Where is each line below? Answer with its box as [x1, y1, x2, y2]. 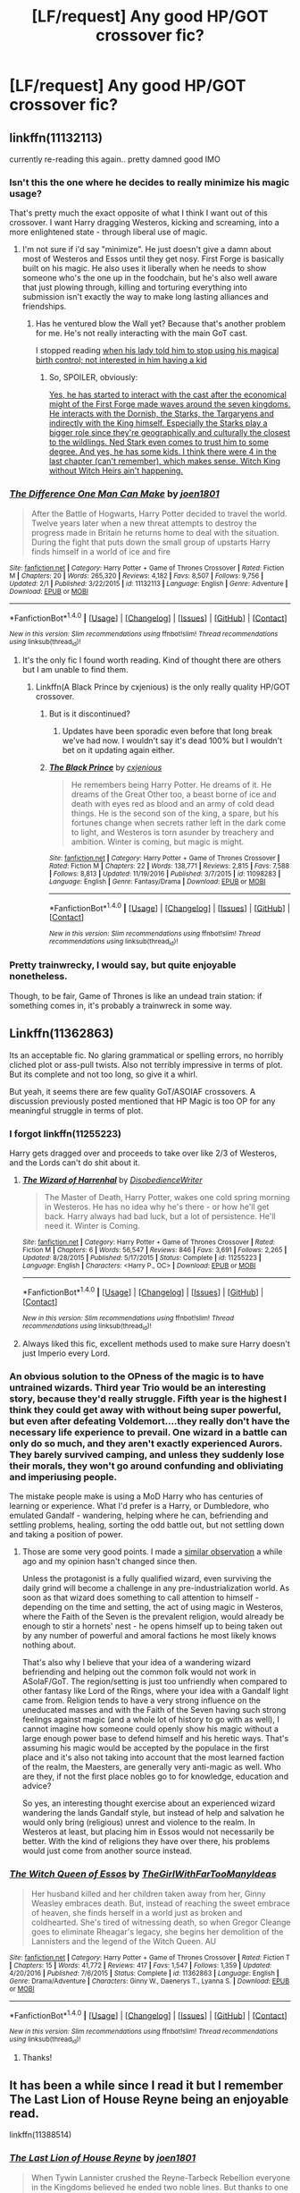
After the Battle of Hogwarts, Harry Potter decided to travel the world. [30, 508, 287, 519]
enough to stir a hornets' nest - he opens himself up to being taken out [21, 1621, 283, 1631]
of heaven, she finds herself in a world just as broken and [30, 1907, 243, 1918]
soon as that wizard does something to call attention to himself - [21, 1592, 259, 1603]
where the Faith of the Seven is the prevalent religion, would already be [21, 1612, 285, 1622]
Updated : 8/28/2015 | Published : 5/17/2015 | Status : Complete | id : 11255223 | [21, 1253, 262, 1262]
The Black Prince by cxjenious [48, 762, 162, 773]
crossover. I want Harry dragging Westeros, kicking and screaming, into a [9, 217, 279, 228]
